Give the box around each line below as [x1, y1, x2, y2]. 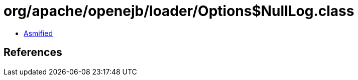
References [4, 46, 62, 59]
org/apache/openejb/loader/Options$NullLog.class [4, 2, 354, 19]
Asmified [24, 28, 53, 37]
